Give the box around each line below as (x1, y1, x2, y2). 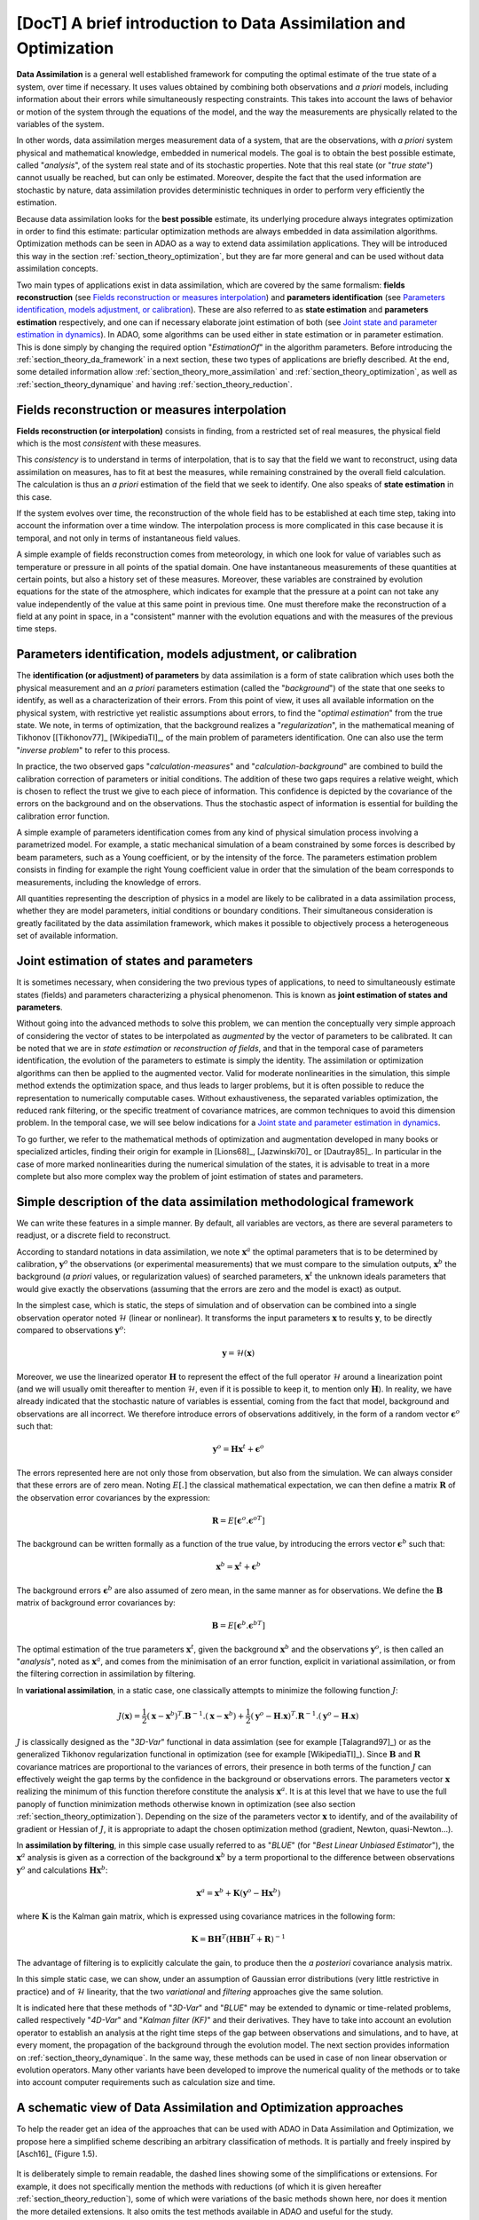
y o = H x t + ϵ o (212, 1443, 265, 1455)
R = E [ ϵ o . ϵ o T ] (211, 1514, 265, 1526)
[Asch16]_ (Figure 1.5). (16, 2149, 98, 2160)
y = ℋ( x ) (222, 1348, 255, 1359)
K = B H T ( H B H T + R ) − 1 (191, 1932, 286, 1945)
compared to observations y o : (16, 1324, 126, 1336)
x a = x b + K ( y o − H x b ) (196, 1887, 281, 1898)
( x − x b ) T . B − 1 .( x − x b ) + (146, 1709, 245, 1721)
